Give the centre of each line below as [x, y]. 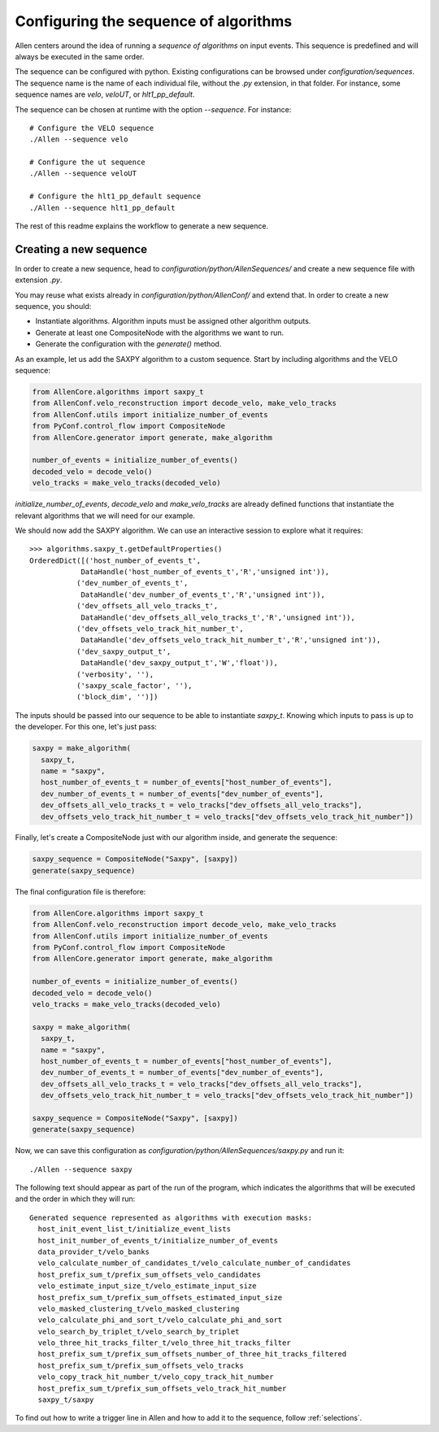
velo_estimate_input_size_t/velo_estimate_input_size [147, 1286]
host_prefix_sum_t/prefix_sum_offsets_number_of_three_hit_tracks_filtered [192, 1354]
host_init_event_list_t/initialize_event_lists [135, 1229]
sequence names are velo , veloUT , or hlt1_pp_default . [105, 94]
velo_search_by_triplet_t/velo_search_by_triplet [139, 1331]
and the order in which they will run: [75, 1199]
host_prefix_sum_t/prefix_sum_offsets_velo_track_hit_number [162, 1388]
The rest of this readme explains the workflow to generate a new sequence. [141, 226]
